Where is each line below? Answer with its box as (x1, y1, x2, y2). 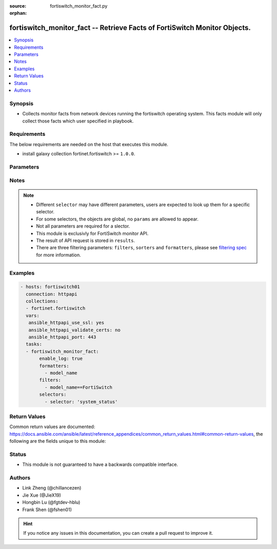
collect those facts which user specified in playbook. (22, 118, 134, 124)
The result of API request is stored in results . (36, 237, 135, 243)
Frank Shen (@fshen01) (22, 506, 72, 513)
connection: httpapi (26, 291, 77, 297)
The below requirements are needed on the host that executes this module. (9, 141, 169, 147)
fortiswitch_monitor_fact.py (50, 3, 108, 9)
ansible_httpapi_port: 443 (28, 334, 96, 340)
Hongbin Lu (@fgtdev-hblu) (22, 499, 81, 505)
